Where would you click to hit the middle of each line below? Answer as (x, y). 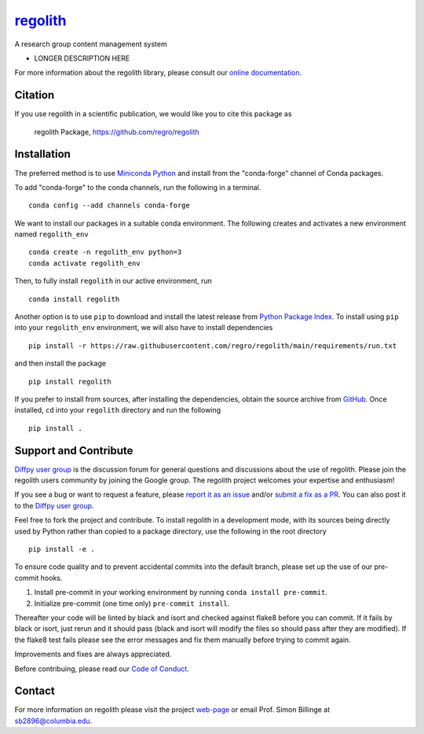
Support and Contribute (74, 451)
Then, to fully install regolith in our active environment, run (113, 281)
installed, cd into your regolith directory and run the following (118, 410)
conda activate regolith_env (84, 263)
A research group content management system (91, 44)
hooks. (51, 578)
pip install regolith (70, 382)
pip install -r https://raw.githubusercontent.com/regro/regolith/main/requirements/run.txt (213, 345)
